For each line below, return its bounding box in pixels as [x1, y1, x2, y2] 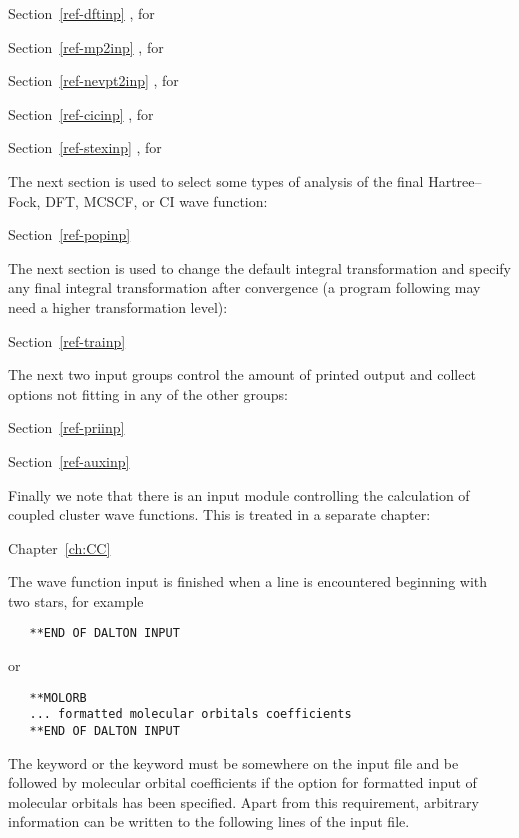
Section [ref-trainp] [8, 330, 126, 351]
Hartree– [428, 170, 482, 191]
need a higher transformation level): [8, 296, 228, 317]
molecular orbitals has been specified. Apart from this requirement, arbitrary [8, 791, 479, 812]
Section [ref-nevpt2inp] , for [8, 70, 179, 91]
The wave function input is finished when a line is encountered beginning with [8, 571, 488, 592]
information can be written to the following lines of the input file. [8, 811, 410, 832]
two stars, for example [8, 590, 144, 611]
